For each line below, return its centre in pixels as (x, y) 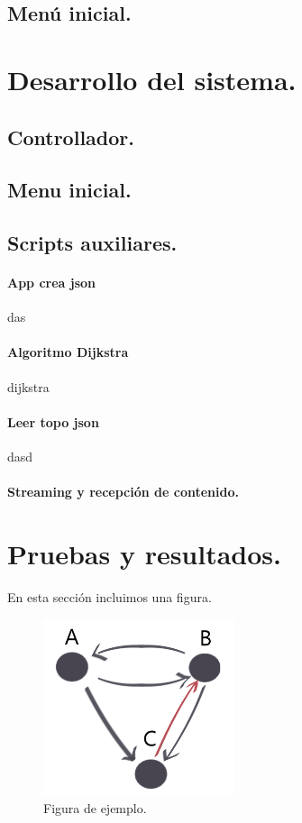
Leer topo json (53, 421)
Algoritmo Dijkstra (68, 352)
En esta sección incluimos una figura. (110, 596)
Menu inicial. (69, 190)
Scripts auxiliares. (92, 243)
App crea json (52, 283)
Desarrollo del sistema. (152, 79)
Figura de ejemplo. (95, 807)
